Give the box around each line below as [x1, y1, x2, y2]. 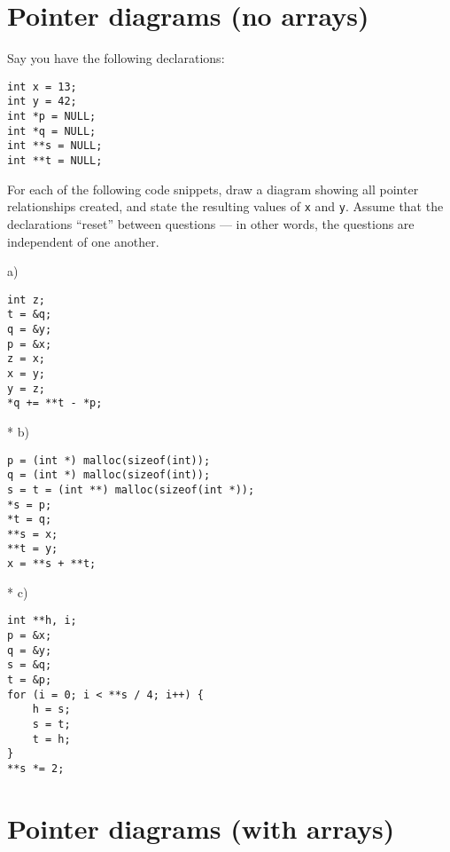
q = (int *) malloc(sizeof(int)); [7, 469, 211, 482]
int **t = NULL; [7, 154, 103, 167]
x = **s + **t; [7, 557, 97, 571]
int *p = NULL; [7, 110, 97, 123]
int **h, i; [7, 614, 77, 627]
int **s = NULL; [7, 139, 103, 153]
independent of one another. [7, 232, 159, 250]
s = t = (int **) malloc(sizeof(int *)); [7, 483, 255, 496]
